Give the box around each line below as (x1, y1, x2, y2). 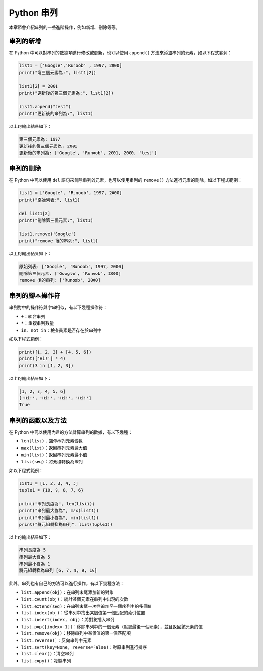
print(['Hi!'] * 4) (19, 356, 66, 361)
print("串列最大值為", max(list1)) (19, 508, 99, 514)
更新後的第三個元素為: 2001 (19, 143, 78, 149)
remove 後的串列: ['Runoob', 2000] (19, 277, 101, 283)
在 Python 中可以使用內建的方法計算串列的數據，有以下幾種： (9, 429, 132, 435)
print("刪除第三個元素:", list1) (19, 217, 93, 223)
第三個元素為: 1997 (19, 137, 61, 142)
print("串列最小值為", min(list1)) (19, 515, 99, 520)
